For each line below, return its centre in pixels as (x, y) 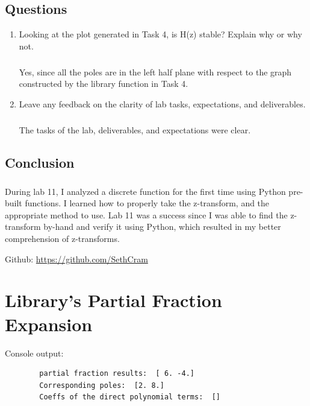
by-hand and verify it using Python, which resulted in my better (162, 227)
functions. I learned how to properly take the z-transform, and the (147, 203)
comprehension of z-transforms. (62, 239)
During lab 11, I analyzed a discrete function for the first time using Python (145, 191)
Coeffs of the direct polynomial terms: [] (130, 397)
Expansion (49, 324)
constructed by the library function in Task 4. (104, 84)
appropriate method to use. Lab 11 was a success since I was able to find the (146, 214)
